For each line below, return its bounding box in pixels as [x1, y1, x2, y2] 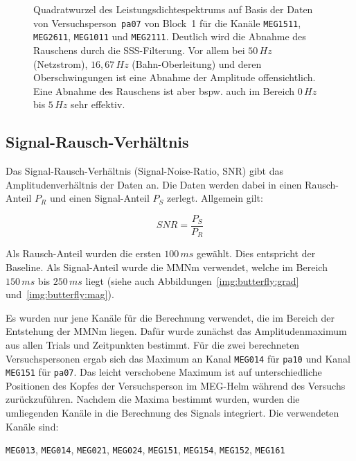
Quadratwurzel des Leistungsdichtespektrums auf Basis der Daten [33, 2, 313, 16]
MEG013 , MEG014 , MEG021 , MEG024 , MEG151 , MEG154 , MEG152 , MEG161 [6, 442, 285, 457]
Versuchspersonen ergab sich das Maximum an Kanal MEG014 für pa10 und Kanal [6, 351, 351, 365]
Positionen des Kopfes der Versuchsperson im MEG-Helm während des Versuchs [6, 378, 346, 392]
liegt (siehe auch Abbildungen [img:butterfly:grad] [85, 273, 299, 288]
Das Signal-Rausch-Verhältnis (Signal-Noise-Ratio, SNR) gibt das [6, 164, 284, 178]
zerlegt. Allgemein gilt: [166, 191, 263, 205]
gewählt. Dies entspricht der [197, 246, 316, 261]
